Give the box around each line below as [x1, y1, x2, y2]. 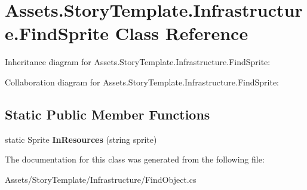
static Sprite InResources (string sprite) [5, 133, 157, 145]
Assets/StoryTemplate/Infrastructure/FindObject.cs [5, 173, 197, 185]
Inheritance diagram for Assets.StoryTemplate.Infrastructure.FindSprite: [5, 56, 271, 68]
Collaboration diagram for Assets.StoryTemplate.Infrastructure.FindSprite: [5, 75, 280, 88]
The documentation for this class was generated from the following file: [5, 153, 265, 166]
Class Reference [115, 21, 248, 45]
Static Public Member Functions [5, 105, 210, 123]
